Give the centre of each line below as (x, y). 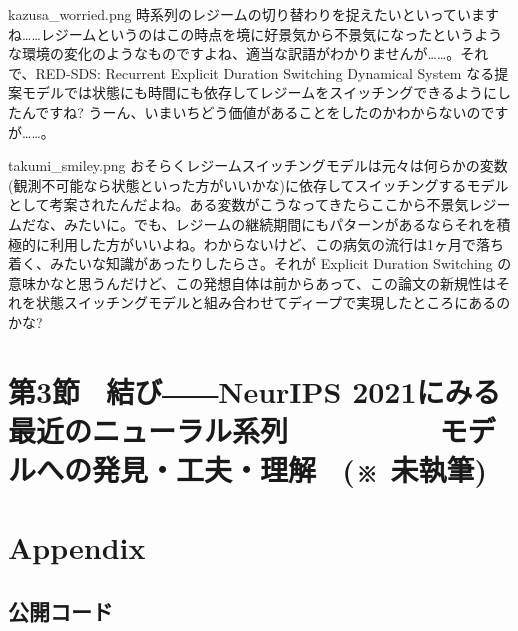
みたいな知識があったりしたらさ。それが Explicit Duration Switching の (280, 263)
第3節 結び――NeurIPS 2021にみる (254, 390)
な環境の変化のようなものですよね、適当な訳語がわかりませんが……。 (234, 53)
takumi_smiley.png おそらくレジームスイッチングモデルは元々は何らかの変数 (258, 165)
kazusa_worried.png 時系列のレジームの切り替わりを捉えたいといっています (253, 14)
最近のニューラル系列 (148, 429)
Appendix (77, 547)
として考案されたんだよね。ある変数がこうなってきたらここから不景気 (238, 204)
